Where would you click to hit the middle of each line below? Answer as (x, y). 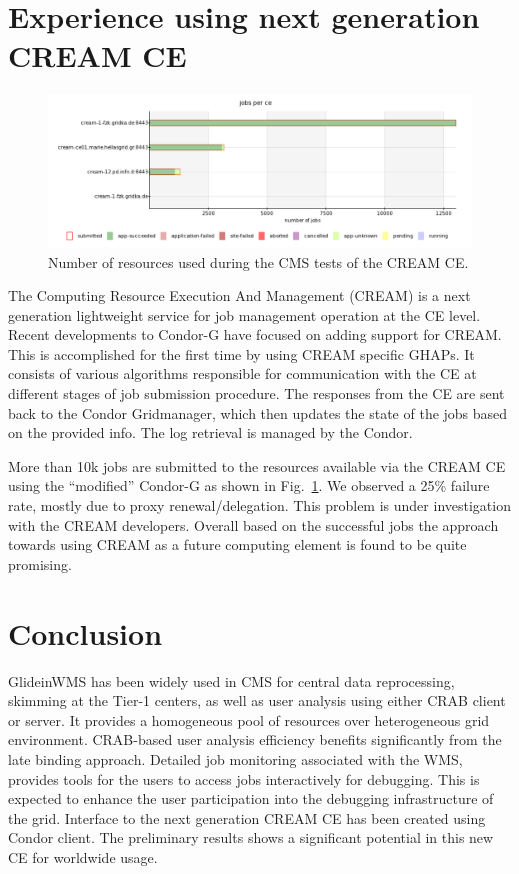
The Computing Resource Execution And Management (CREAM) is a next (239, 295)
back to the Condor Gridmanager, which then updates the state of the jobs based (258, 412)
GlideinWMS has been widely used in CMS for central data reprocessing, (231, 680)
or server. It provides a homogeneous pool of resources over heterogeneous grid (249, 719)
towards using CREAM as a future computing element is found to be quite (237, 544)
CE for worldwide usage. (83, 856)
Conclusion (85, 632)
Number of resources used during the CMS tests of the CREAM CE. (258, 261)
